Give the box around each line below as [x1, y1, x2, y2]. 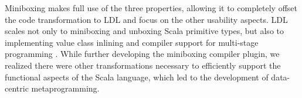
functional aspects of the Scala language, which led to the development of [5, 70, 269, 83]
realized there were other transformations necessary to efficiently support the [5, 59, 281, 71]
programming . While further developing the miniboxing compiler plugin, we [5, 48, 280, 60]
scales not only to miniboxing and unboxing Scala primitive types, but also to [5, 25, 284, 37]
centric [5, 82, 29, 94]
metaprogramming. [31, 82, 100, 94]
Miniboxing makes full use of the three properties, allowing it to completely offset [5, 2, 297, 13]
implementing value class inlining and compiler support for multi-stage [5, 36, 259, 48]
